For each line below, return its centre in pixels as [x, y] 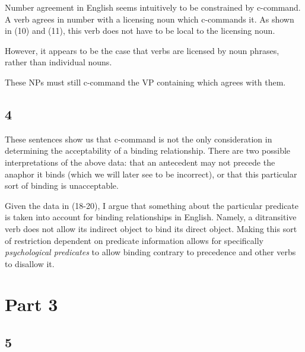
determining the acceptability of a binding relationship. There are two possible [148, 150]
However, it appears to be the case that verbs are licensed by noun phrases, [142, 50]
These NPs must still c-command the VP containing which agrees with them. [145, 82]
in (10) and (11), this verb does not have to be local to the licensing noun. [140, 31]
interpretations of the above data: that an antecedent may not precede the [140, 162]
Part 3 [31, 304]
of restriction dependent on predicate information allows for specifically [134, 240]
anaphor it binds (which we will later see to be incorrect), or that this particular [151, 174]
